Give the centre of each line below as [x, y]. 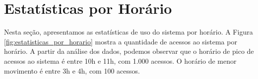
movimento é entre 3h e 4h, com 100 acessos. [72, 70]
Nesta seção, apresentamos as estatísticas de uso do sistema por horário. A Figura [129, 32]
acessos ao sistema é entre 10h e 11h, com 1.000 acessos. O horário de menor [120, 60]
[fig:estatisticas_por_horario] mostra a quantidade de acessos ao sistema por [121, 41]
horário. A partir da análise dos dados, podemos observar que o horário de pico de [129, 51]
